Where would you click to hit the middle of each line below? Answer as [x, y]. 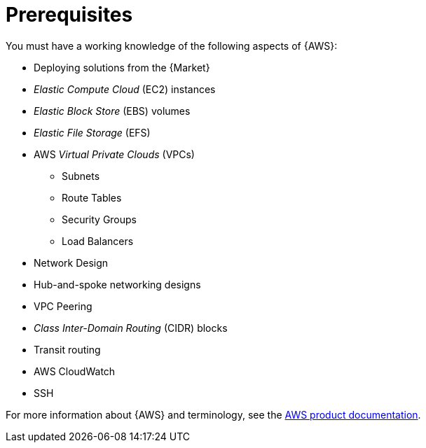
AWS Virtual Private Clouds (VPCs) [114, 154]
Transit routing [67, 349]
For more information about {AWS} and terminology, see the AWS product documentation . [213, 414]
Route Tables [92, 197]
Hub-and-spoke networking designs [117, 284]
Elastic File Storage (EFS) [92, 132]
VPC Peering [63, 306]
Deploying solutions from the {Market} [122, 67]
